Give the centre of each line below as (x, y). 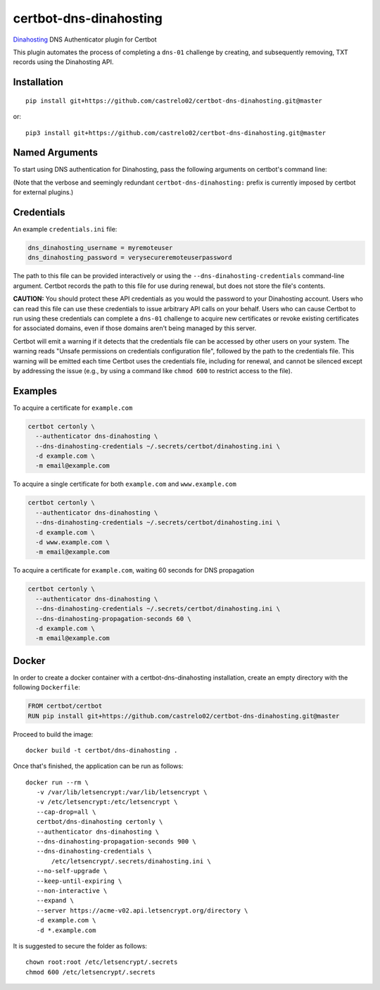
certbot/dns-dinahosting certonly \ (100, 822)
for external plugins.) (43, 192)
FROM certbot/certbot (65, 706)
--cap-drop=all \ (66, 812)
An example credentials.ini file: (65, 230)
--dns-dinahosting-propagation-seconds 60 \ (113, 619)
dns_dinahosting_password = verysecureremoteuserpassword (130, 258)
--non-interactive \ (72, 891)
